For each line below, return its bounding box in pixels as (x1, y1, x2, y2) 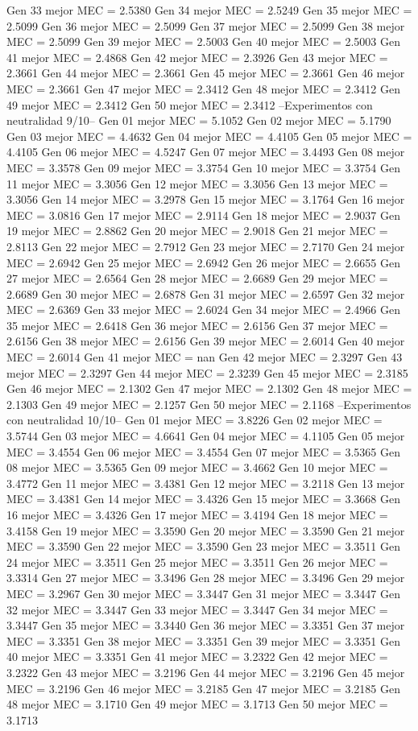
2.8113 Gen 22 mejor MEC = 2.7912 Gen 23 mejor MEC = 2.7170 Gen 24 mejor (6, 237, 405, 254)
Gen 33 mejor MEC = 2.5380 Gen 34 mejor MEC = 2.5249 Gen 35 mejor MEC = (6, 2, 412, 18)
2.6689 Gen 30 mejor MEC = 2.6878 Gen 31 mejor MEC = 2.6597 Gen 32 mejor (6, 285, 405, 302)
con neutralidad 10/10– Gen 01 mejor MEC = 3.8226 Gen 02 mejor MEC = (6, 411, 383, 428)
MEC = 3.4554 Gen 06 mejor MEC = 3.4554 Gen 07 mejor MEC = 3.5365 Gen (6, 443, 400, 460)
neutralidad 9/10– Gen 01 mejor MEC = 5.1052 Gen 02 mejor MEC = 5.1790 (6, 112, 391, 129)
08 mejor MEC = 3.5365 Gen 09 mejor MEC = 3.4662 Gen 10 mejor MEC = (6, 459, 388, 476)
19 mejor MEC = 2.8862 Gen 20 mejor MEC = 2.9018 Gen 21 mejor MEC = (6, 222, 388, 239)
